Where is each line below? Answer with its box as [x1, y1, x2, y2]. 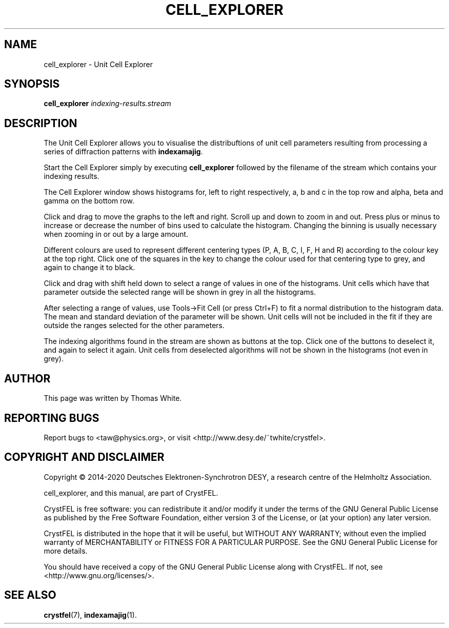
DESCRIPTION [4, 116, 77, 130]
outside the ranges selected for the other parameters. [44, 321, 224, 330]
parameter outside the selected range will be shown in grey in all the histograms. [44, 288, 316, 297]
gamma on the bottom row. [44, 196, 134, 206]
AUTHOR [4, 372, 51, 385]
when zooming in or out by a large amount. [44, 230, 189, 239]
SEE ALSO [4, 589, 56, 602]
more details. [44, 546, 88, 555]
